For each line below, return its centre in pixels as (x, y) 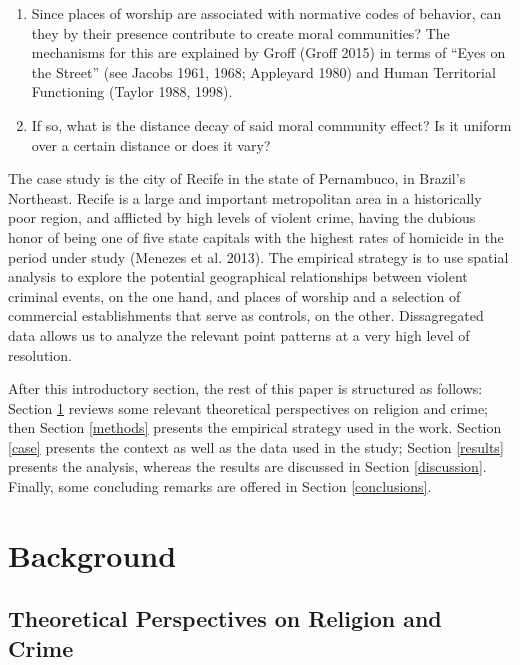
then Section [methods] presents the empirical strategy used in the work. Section (255, 427)
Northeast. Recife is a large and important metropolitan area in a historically (245, 197)
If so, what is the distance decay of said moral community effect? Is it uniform (271, 124)
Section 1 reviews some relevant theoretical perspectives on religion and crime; (248, 407)
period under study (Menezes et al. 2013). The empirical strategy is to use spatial (258, 256)
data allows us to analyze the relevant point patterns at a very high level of (239, 334)
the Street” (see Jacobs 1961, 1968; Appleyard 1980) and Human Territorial (263, 71)
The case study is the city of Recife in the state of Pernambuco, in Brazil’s (237, 178)
